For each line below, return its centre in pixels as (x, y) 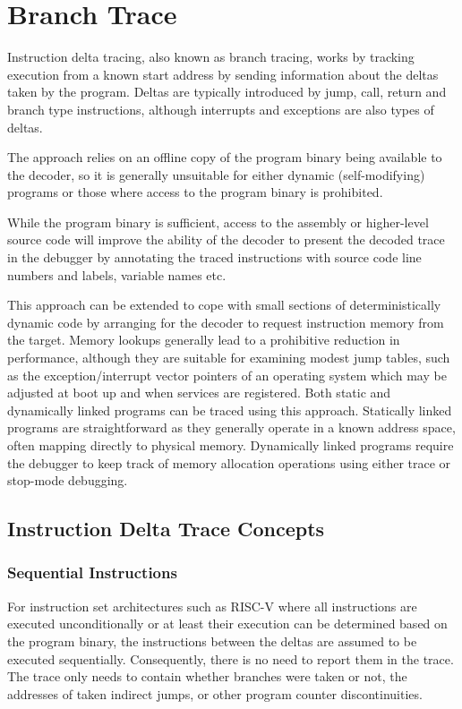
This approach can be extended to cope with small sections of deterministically (224, 305)
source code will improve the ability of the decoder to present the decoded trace (226, 239)
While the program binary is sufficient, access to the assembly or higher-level (218, 222)
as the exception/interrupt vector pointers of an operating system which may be (227, 375)
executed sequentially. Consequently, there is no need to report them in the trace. (231, 658)
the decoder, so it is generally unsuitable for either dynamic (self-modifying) (216, 174)
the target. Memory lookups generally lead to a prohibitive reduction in (204, 340)
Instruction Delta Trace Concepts (166, 529)
